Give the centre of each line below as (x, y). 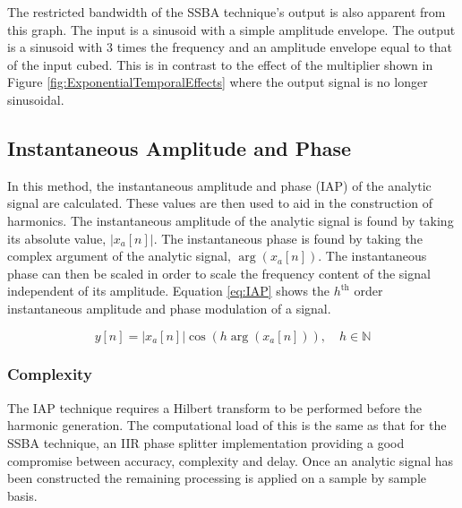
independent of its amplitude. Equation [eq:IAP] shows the (169, 291)
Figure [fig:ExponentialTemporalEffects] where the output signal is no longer (218, 82)
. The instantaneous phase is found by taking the (288, 238)
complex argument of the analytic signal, (119, 256)
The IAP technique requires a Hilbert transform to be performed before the (215, 407)
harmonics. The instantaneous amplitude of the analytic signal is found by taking (231, 220)
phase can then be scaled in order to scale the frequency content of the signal (219, 273)
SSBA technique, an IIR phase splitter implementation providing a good (206, 442)
